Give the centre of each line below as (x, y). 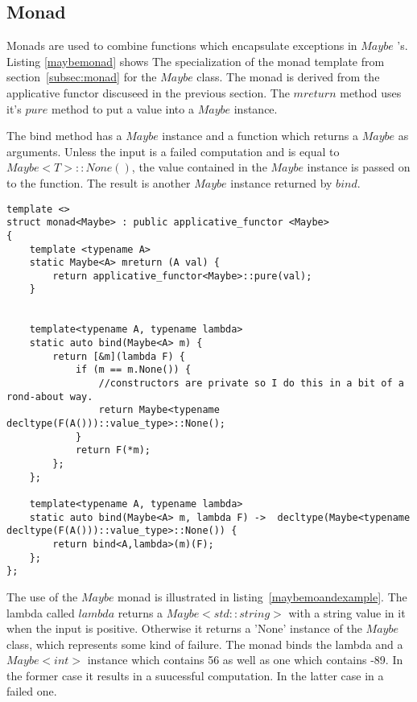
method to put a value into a (123, 108)
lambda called (41, 612)
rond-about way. (50, 396)
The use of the (42, 596)
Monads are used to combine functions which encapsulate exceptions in (182, 45)
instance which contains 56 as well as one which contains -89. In (245, 660)
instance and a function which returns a (260, 136)
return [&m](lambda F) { (119, 356)
